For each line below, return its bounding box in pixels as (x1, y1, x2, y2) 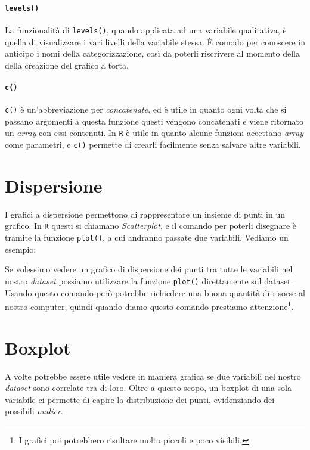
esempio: (5, 243, 36, 255)
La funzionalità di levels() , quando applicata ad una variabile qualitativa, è (5, 23, 287, 36)
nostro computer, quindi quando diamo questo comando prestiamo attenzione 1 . (5, 299, 294, 312)
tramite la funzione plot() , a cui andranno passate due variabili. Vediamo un (5, 231, 289, 244)
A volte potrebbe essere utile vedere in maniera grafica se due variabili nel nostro (5, 370, 301, 382)
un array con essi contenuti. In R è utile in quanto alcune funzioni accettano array (5, 126, 304, 139)
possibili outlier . (5, 405, 63, 417)
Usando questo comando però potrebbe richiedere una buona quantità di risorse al (5, 286, 305, 299)
